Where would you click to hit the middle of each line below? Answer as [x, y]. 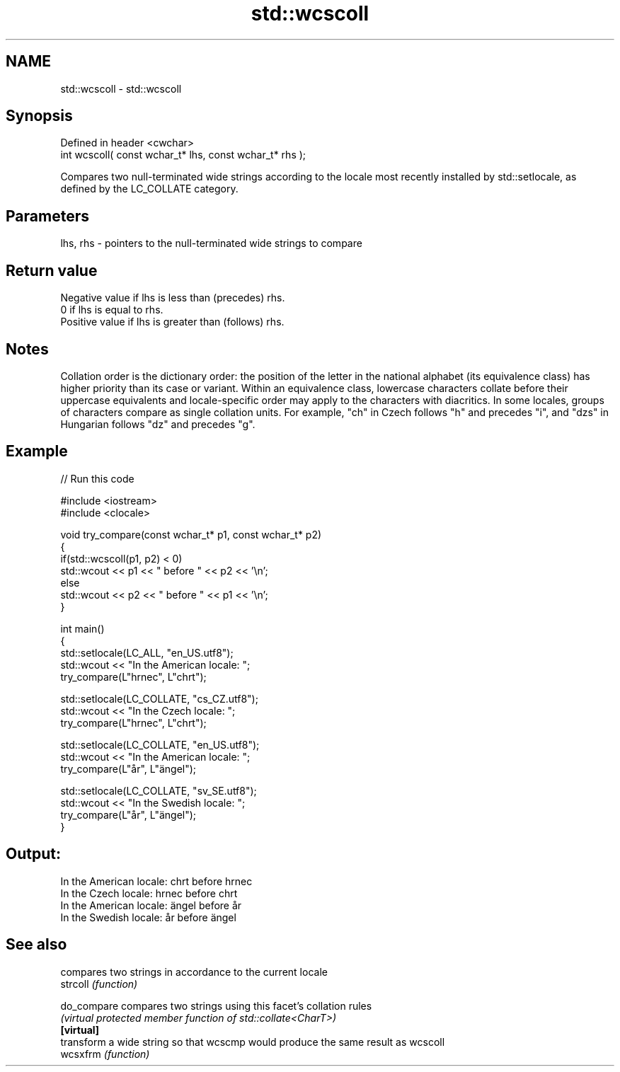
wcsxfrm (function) [105, 1054]
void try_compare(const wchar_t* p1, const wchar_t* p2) [191, 534]
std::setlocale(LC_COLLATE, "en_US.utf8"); [160, 744]
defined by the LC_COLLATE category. [149, 189]
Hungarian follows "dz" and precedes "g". [158, 424]
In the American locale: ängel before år [151, 905]
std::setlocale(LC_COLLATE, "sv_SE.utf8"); [159, 790]
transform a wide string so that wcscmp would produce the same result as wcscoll [253, 1042]
